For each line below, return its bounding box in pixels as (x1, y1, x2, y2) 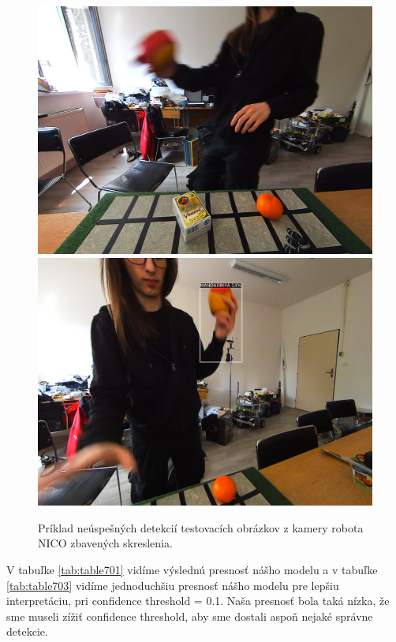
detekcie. (6, 623, 48, 640)
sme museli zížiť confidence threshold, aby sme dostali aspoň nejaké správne (6, 607, 373, 624)
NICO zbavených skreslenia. (38, 535, 173, 551)
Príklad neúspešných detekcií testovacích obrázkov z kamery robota (38, 519, 364, 536)
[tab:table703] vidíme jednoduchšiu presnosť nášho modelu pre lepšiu (6, 577, 339, 593)
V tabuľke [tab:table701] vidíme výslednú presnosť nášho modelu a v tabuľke (6, 561, 378, 577)
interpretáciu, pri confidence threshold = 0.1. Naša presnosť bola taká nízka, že (6, 592, 390, 609)
